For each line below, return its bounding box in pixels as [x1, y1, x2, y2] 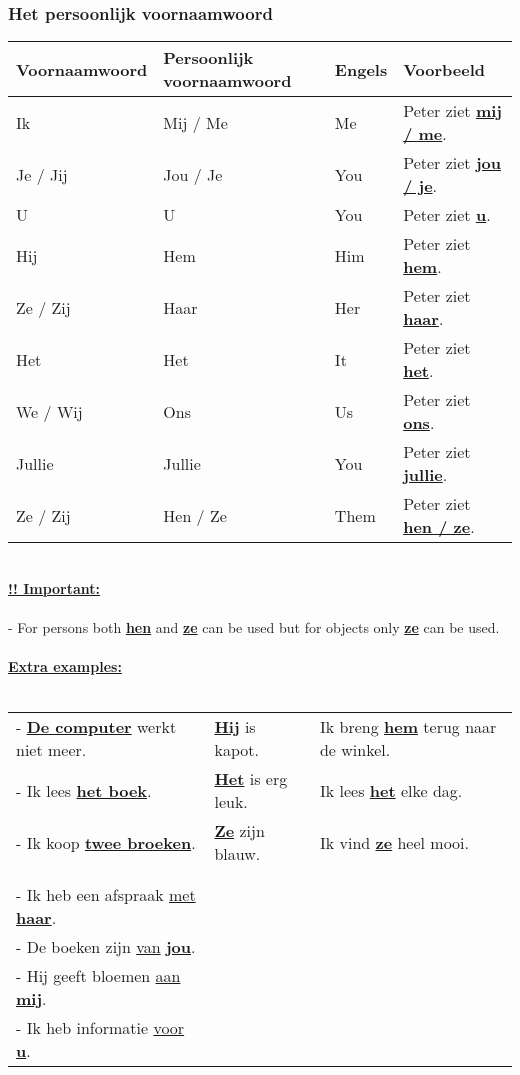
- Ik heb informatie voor [16, 1016, 185, 1040]
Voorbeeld [403, 57, 485, 81]
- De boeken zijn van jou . [16, 935, 196, 959]
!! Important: [8, 577, 101, 598]
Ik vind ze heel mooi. [319, 830, 470, 854]
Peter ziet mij [403, 99, 502, 123]
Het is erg [214, 767, 288, 791]
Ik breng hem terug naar [319, 715, 497, 739]
